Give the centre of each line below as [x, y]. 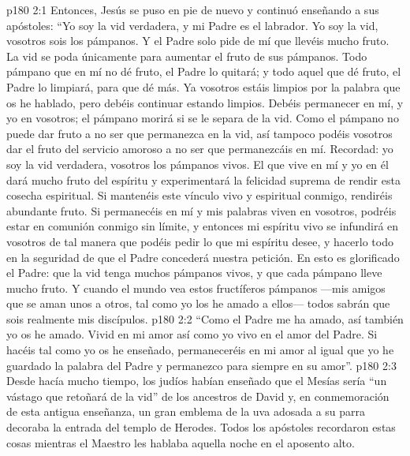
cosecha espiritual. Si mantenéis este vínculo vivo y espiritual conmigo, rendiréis [199, 195]
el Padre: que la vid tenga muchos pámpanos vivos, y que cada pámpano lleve [194, 273]
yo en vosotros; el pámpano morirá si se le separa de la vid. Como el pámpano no [203, 118]
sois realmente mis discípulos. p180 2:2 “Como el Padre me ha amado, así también [205, 318]
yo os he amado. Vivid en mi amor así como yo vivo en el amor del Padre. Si [192, 334]
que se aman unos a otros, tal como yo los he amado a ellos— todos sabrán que [198, 303]
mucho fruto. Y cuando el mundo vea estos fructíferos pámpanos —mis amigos [196, 288]
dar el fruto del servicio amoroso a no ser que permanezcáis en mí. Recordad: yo [200, 149]
